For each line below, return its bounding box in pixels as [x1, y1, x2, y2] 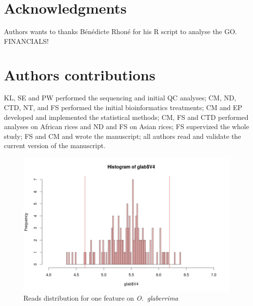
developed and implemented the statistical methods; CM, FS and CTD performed [4, 112, 249, 122]
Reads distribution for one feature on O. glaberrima [23, 293, 178, 303]
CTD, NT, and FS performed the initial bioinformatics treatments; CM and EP [4, 102, 242, 113]
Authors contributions [4, 64, 156, 84]
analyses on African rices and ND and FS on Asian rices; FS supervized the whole [4, 121, 249, 132]
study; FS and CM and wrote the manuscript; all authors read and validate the [4, 131, 241, 141]
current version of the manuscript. [4, 140, 106, 151]
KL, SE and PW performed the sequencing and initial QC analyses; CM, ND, [4, 93, 236, 103]
